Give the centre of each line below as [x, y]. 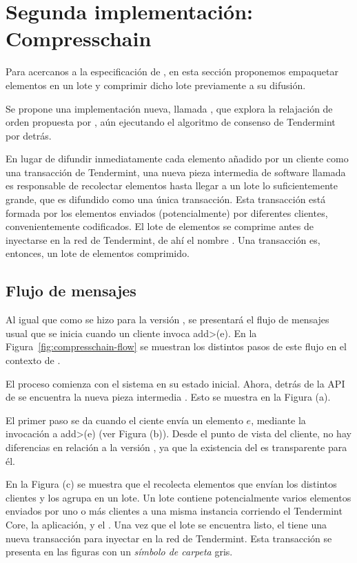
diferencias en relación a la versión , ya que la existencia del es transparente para [176, 447]
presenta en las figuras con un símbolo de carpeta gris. [119, 552]
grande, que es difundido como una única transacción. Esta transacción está [166, 199]
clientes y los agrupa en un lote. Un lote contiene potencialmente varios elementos [178, 497]
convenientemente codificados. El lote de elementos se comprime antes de [160, 226]
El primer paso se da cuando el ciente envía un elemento [124, 420]
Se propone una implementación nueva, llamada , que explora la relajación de [169, 108]
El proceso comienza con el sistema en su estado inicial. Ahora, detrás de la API [175, 383]
